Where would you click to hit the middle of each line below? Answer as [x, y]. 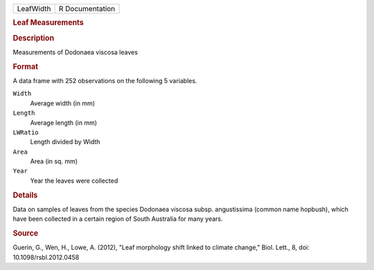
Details [25, 195]
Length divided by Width [65, 142]
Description [34, 38]
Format [25, 66]
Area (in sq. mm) [54, 161]
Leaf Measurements [48, 23]
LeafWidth [34, 9]
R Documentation [87, 9]
